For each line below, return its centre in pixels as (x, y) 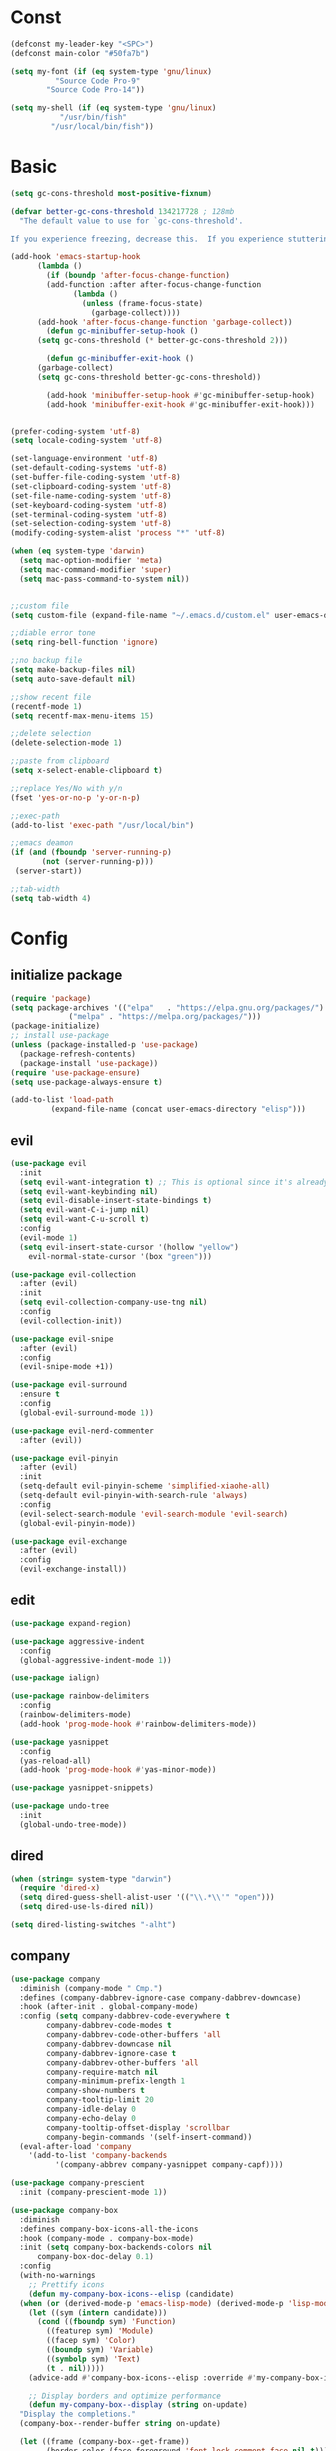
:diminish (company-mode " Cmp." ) (91, 1988)
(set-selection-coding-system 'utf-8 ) (91, 524)
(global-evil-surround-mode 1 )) (87, 1412)
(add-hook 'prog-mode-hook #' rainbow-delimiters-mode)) (138, 1724)
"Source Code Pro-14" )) (95, 90)
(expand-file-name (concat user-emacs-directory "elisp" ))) (178, 1109)
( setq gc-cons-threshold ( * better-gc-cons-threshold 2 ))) (162, 341)
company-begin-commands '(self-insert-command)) (149, 2137)
